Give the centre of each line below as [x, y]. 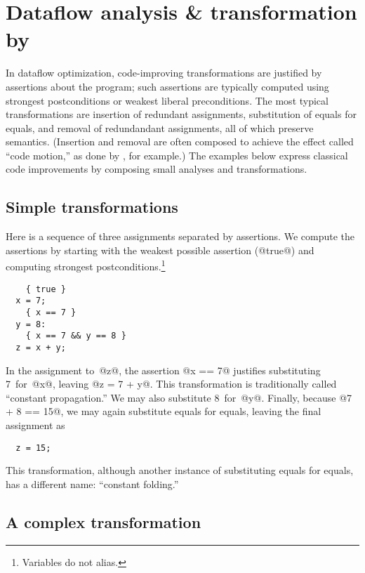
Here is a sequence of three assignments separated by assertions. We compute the [180, 236]
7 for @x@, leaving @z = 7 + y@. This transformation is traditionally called [171, 384]
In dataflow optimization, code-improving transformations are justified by [164, 73]
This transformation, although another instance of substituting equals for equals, [180, 470]
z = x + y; [41, 347]
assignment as [35, 425]
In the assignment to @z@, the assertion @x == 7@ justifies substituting [163, 370]
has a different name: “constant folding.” [92, 483]
